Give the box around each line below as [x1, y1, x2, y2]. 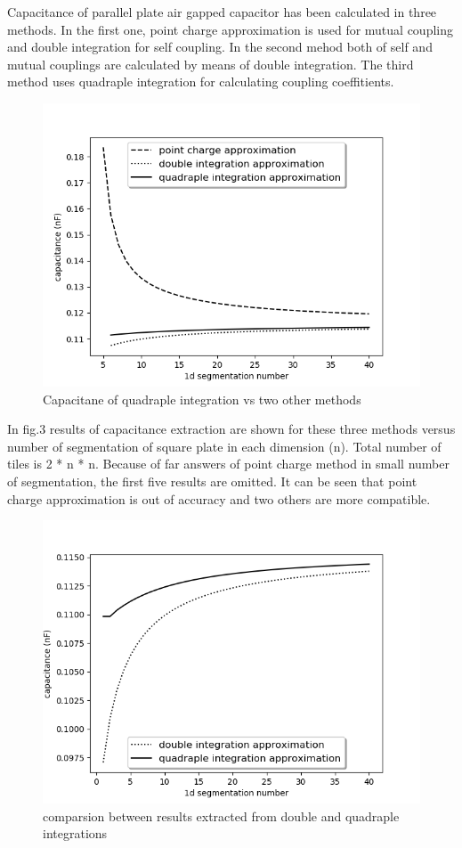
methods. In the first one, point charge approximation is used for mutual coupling [7, 20, 454, 38]
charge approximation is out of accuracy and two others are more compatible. [7, 489, 431, 508]
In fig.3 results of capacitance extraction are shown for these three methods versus [7, 420, 456, 438]
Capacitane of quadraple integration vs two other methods [43, 389, 361, 408]
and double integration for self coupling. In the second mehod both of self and [7, 37, 433, 56]
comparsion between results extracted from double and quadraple [43, 806, 400, 825]
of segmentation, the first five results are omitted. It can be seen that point [7, 471, 417, 490]
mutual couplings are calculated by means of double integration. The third [7, 54, 414, 73]
